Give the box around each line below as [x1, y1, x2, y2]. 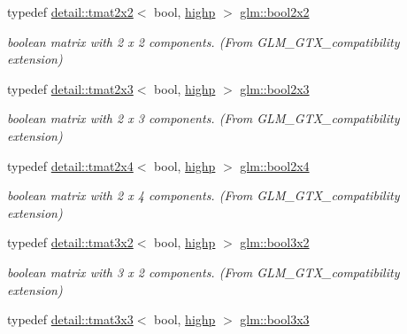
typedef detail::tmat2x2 [7, 3, 134, 20]
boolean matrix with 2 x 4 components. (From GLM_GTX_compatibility [7, 186, 400, 205]
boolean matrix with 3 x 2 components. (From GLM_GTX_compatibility [7, 262, 400, 281]
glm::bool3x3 [240, 310, 310, 329]
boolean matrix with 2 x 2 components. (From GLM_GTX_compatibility [7, 32, 400, 50]
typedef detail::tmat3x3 [7, 310, 134, 329]
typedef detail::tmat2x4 [7, 156, 134, 175]
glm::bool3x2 [240, 233, 310, 252]
